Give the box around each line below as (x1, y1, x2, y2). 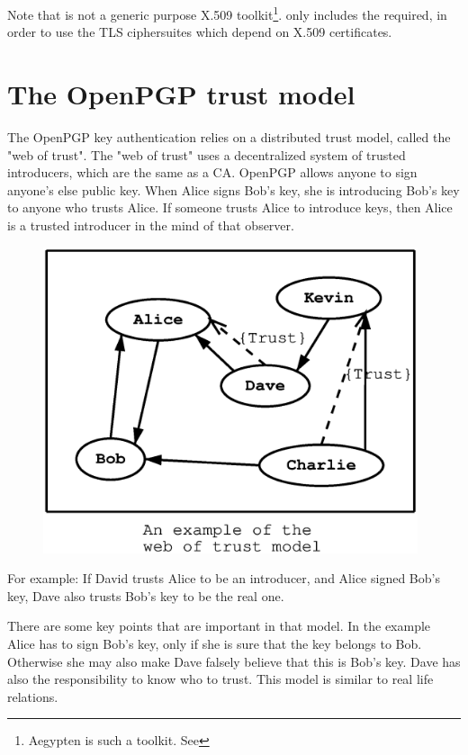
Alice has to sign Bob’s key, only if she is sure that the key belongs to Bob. (7, 634, 422, 653)
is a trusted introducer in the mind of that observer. (7, 215, 294, 234)
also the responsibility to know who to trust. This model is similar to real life (7, 670, 434, 688)
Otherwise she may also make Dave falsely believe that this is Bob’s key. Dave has (7, 652, 461, 670)
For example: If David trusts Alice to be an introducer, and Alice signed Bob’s (7, 569, 440, 588)
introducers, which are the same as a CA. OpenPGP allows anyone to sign (7, 163, 418, 182)
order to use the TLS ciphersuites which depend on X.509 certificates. (7, 22, 392, 41)
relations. (7, 687, 58, 706)
